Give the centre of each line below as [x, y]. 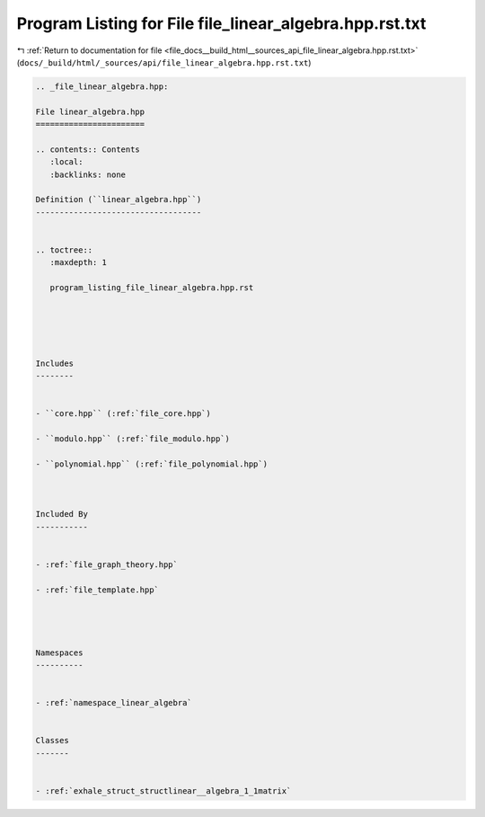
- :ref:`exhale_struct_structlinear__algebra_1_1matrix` [163, 790]
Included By [62, 514]
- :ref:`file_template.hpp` [97, 590]
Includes [55, 363]
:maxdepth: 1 [79, 262]
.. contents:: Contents [88, 149]
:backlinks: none [88, 174]
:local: [66, 162]
